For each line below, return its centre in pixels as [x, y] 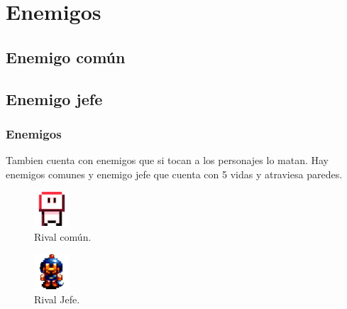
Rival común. [63, 236]
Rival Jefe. [57, 299]
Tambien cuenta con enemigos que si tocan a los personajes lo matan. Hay [167, 160]
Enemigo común [66, 56]
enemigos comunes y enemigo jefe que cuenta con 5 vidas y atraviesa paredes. [174, 174]
